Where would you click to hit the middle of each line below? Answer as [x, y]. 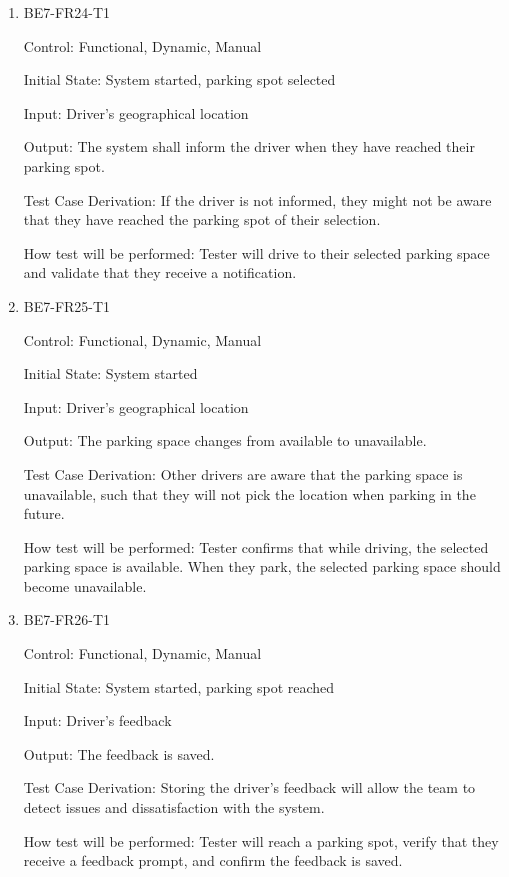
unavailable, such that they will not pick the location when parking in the [249, 493]
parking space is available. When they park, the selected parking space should [262, 566]
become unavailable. [85, 585]
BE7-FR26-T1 [67, 619]
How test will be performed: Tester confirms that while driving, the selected [256, 546]
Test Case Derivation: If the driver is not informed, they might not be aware [257, 199]
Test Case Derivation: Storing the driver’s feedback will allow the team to [249, 787]
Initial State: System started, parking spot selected [179, 79]
